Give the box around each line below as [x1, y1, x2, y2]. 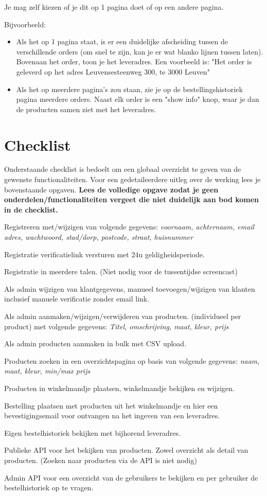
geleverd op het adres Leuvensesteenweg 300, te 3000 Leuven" [16, 66, 210, 77]
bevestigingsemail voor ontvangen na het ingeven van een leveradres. [4, 410, 220, 421]
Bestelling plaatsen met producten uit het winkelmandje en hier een [4, 400, 218, 411]
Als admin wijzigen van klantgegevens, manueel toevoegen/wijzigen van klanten [4, 283, 255, 294]
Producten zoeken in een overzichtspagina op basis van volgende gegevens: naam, [4, 355, 260, 366]
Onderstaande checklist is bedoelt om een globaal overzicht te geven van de [4, 164, 241, 174]
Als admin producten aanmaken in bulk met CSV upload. [4, 338, 187, 349]
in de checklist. [4, 204, 58, 215]
